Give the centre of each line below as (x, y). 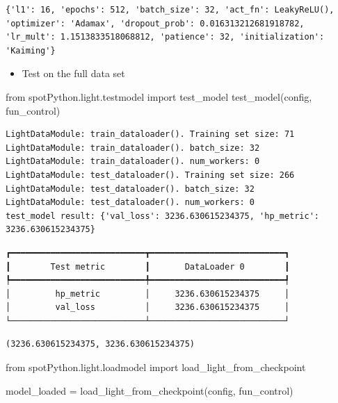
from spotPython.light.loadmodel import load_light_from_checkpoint (156, 367)
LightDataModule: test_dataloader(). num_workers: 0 (130, 203)
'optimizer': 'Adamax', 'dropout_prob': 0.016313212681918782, (155, 23)
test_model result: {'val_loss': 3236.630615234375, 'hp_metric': (163, 216)
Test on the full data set (73, 73)
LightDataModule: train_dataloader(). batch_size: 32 (133, 148)
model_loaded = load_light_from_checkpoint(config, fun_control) (150, 390)
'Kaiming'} (31, 50)
